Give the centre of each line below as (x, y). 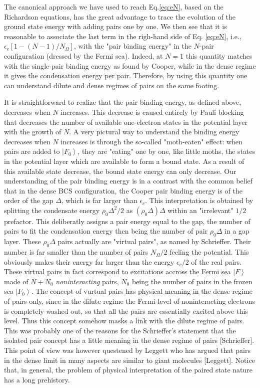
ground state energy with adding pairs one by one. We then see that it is (115, 26)
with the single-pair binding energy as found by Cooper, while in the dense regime (130, 65)
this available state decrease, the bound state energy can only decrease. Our (120, 171)
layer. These (22, 241)
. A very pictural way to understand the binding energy (154, 132)
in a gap (237, 231)
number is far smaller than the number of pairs (76, 252)
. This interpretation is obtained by (199, 200)
